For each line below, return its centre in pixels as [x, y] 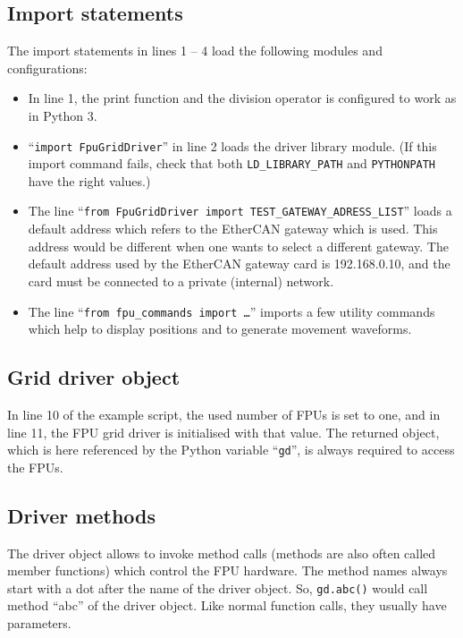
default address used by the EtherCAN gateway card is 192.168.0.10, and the [239, 264]
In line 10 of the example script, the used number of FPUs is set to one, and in [224, 414]
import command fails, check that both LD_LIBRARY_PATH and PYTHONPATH [232, 163]
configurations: [47, 68]
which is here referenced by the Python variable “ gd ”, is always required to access [231, 450]
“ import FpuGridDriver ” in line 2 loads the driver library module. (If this [232, 145]
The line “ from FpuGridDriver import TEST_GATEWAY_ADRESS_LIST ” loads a [240, 211]
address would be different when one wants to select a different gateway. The [238, 246]
